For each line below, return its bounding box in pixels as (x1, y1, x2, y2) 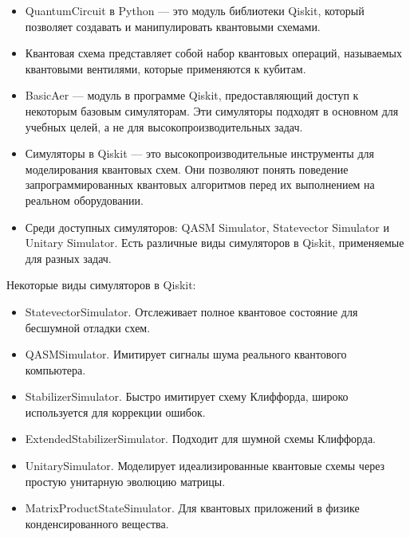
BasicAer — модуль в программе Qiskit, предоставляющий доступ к (25, 87, 359, 104)
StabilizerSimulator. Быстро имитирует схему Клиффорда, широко (25, 388, 349, 405)
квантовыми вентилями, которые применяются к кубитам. (25, 60, 306, 76)
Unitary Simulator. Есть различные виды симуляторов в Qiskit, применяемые (25, 234, 404, 251)
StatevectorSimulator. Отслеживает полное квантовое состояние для (25, 303, 358, 319)
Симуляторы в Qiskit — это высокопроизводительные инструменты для (25, 145, 374, 162)
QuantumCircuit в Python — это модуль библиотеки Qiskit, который (25, 2, 365, 18)
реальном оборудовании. (25, 191, 144, 208)
